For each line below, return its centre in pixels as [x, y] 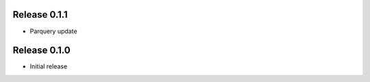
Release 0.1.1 [40, 15]
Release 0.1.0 [42, 50]
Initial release [49, 66]
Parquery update [54, 31]
